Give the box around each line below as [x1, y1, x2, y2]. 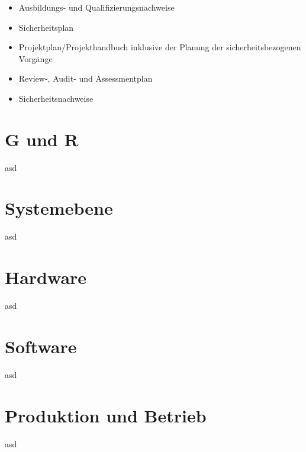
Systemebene [5, 196, 113, 220]
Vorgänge [18, 52, 53, 64]
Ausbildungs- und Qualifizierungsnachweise [18, 1, 175, 13]
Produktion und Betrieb [5, 403, 207, 427]
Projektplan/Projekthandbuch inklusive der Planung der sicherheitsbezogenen [18, 41, 301, 53]
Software [5, 334, 77, 358]
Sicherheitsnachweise [18, 92, 94, 104]
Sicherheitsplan [18, 21, 74, 33]
